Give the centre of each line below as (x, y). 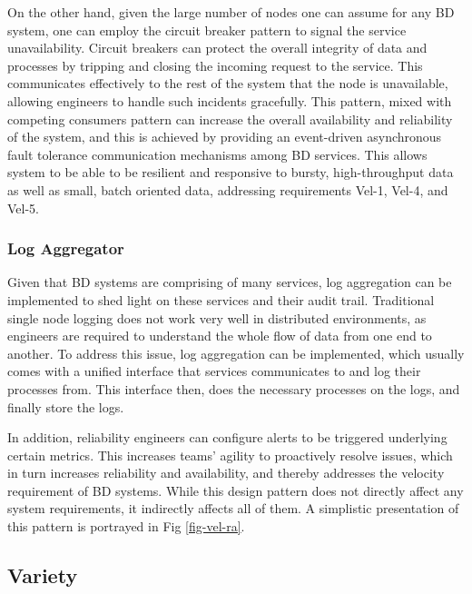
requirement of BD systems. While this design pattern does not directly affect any (236, 490)
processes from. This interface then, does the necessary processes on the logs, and (234, 388)
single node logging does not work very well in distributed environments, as (217, 317)
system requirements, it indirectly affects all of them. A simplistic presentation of (233, 508)
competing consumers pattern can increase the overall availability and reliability (230, 119)
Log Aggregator (66, 248)
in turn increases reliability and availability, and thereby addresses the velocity (226, 473)
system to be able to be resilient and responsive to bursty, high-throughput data (231, 172)
